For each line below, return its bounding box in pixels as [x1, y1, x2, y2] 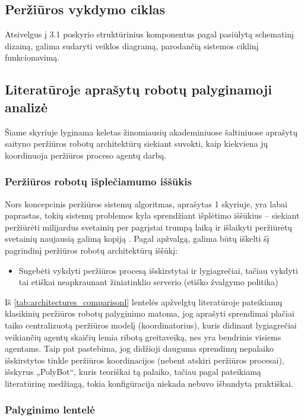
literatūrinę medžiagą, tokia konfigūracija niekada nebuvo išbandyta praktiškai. [5, 377, 293, 389]
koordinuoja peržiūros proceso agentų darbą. [5, 149, 167, 161]
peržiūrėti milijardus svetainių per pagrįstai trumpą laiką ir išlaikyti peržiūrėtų [5, 220, 293, 233]
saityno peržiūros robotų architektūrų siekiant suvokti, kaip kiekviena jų [5, 137, 268, 150]
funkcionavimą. [5, 51, 60, 64]
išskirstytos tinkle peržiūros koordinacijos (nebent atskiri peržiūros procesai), [5, 353, 284, 366]
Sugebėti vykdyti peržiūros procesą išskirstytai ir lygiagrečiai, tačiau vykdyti [18, 264, 298, 276]
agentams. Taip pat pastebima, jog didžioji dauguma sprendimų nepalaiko [5, 342, 274, 355]
